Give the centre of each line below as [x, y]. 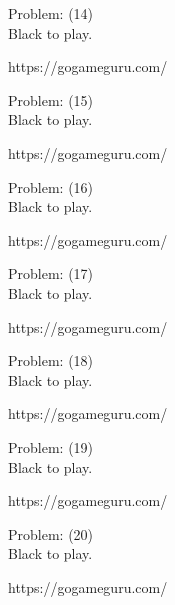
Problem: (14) [51, 13]
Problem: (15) [51, 99]
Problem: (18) [51, 360]
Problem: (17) [51, 273]
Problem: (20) [51, 533]
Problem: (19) [51, 446]
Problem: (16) [51, 186]
